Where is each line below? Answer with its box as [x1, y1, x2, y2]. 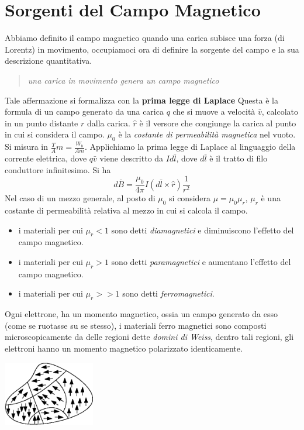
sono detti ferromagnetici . [122, 287, 215, 300]
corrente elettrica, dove [5, 152, 87, 164]
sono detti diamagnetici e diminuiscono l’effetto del [111, 223, 294, 236]
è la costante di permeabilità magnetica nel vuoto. [118, 128, 296, 140]
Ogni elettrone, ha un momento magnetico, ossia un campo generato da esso [5, 308, 278, 320]
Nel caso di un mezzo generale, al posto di [5, 192, 156, 204]
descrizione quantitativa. [5, 54, 92, 67]
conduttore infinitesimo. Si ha [5, 163, 111, 176]
